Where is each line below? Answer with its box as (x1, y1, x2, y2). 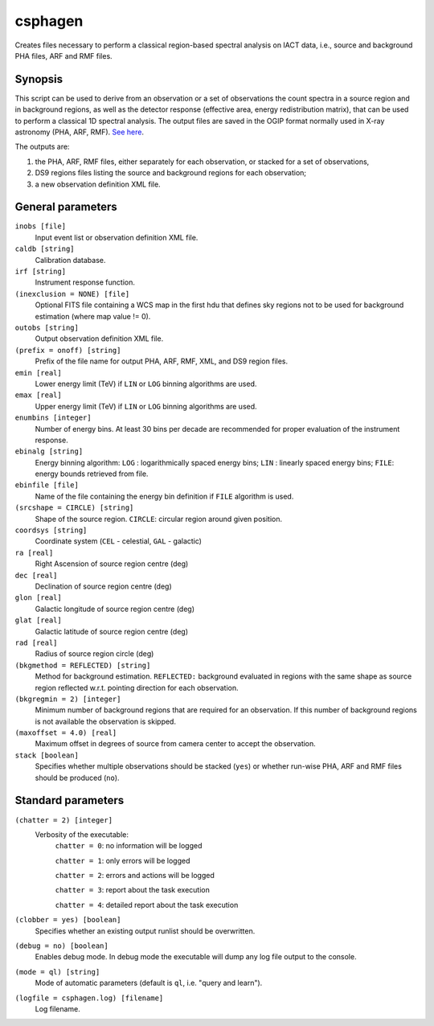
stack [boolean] (14, 750, 80, 760)
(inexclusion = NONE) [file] (14, 289, 130, 298)
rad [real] (14, 638, 58, 647)
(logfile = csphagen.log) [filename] (14, 993, 164, 1003)
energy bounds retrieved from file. (35, 469, 149, 478)
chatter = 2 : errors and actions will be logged (55, 871, 215, 880)
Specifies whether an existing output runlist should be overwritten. (35, 925, 256, 936)
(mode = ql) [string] (14, 967, 100, 976)
